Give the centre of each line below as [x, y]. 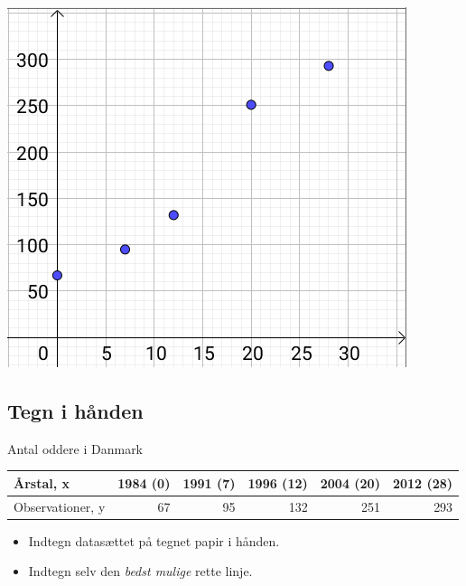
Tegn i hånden [75, 410]
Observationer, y [60, 506]
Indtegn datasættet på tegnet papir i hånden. [154, 540]
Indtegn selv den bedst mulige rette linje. [140, 571]
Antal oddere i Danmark [75, 448]
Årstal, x [42, 482]
